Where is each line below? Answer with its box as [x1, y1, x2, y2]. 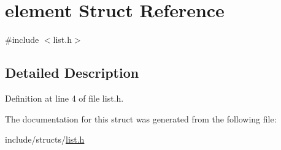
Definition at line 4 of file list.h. [5, 91, 124, 104]
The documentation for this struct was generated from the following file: [5, 112, 277, 125]
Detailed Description [5, 63, 139, 82]
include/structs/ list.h [5, 133, 85, 146]
